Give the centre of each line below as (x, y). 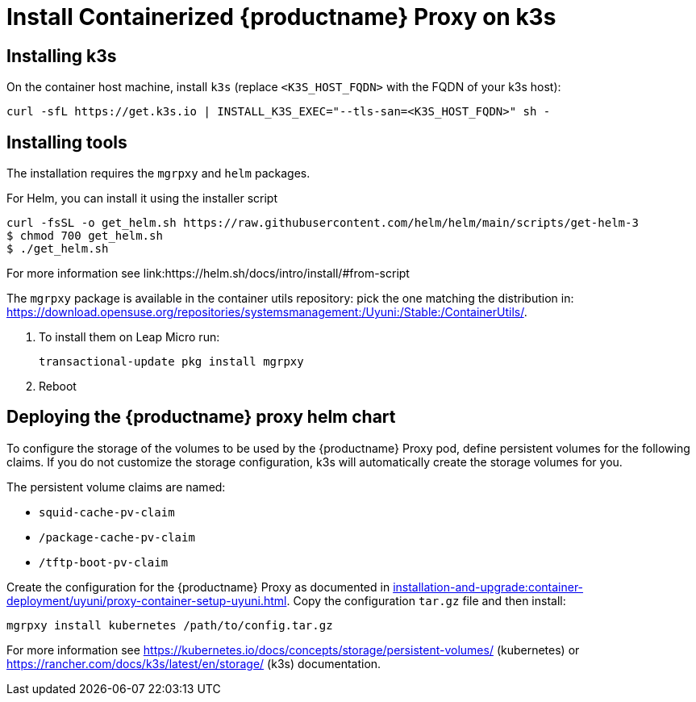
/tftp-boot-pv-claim (104, 562)
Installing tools (67, 142)
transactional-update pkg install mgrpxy (171, 362)
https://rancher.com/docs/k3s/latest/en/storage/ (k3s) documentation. (194, 663)
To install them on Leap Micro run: (129, 337)
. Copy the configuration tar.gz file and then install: (426, 600)
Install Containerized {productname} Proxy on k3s (281, 17)
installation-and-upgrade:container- (488, 587)
